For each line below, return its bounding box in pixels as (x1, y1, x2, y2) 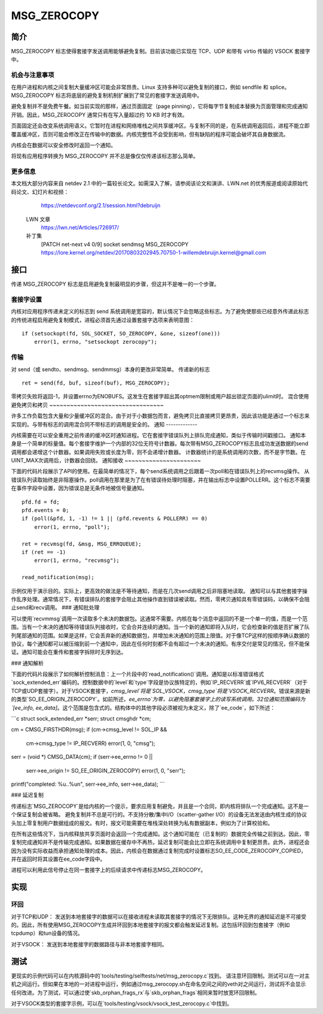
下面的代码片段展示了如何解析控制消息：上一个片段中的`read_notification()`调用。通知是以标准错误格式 (11, 671, 264, 678)
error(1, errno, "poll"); (33, 523, 111, 530)
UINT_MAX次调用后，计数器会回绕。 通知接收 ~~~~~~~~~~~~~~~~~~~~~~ (11, 457, 202, 464)
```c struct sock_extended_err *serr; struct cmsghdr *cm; (11, 715, 151, 722)
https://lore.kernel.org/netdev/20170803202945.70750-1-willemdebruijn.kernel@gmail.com (41, 249, 266, 256)
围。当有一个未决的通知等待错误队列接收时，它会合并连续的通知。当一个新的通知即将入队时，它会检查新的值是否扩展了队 (11, 623, 310, 631)
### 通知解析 (11, 659, 44, 667)
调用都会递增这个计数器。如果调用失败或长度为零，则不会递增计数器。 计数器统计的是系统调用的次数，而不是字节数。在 (11, 448, 306, 455)
